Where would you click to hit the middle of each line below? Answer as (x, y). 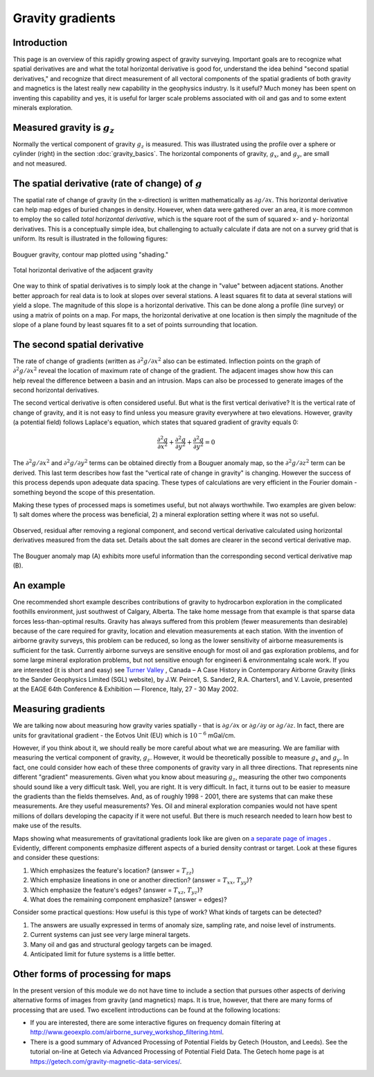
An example (39, 585)
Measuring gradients (59, 709)
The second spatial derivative (78, 344)
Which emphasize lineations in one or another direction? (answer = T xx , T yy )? (141, 881)
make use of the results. (47, 825)
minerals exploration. (43, 108)
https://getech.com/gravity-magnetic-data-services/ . (106, 1061)
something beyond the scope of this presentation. (84, 492)
